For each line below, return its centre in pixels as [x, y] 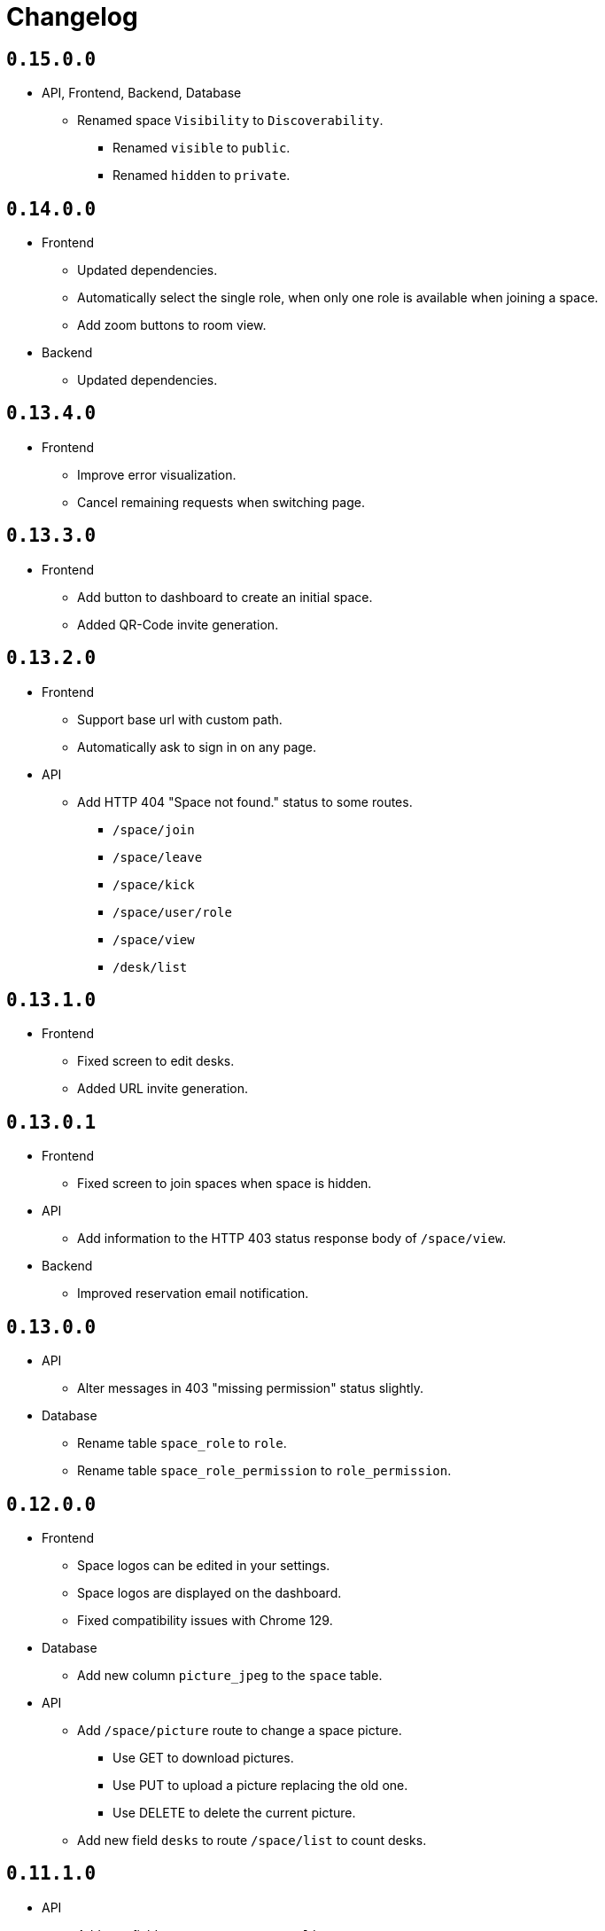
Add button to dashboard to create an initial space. [225, 597]
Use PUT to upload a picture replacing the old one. [260, 1785]
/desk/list [150, 967]
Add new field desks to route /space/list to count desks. [252, 1840]
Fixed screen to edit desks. [156, 1061]
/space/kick [154, 884]
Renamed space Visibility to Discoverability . [230, 121]
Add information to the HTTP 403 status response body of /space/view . [292, 1239]
